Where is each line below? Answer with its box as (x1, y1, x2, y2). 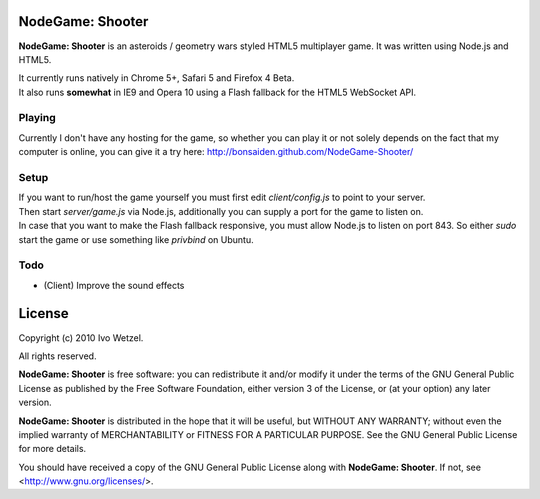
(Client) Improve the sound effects (43, 279, 185, 291)
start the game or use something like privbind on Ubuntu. (18, 233, 254, 245)
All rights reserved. (18, 350, 97, 362)
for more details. (18, 443, 87, 455)
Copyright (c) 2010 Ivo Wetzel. (18, 331, 144, 344)
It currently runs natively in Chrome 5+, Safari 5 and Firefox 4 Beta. (18, 72, 295, 84)
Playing (18, 111, 57, 125)
